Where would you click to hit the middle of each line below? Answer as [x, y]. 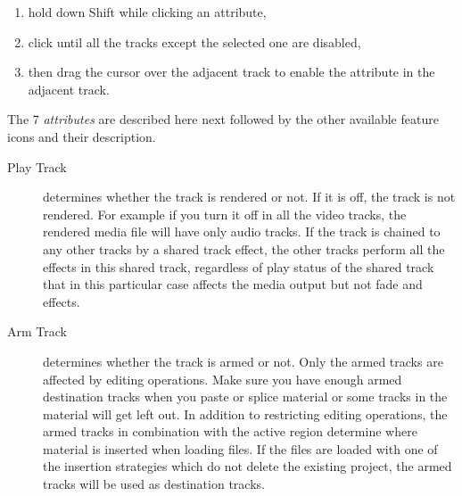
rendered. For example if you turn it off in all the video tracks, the [225, 214]
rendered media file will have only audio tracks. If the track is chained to [242, 231]
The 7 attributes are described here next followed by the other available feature [223, 119]
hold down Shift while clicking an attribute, [147, 12]
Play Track [37, 166]
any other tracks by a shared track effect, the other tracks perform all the [244, 248]
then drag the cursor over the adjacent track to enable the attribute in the [231, 72]
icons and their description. [82, 136]
